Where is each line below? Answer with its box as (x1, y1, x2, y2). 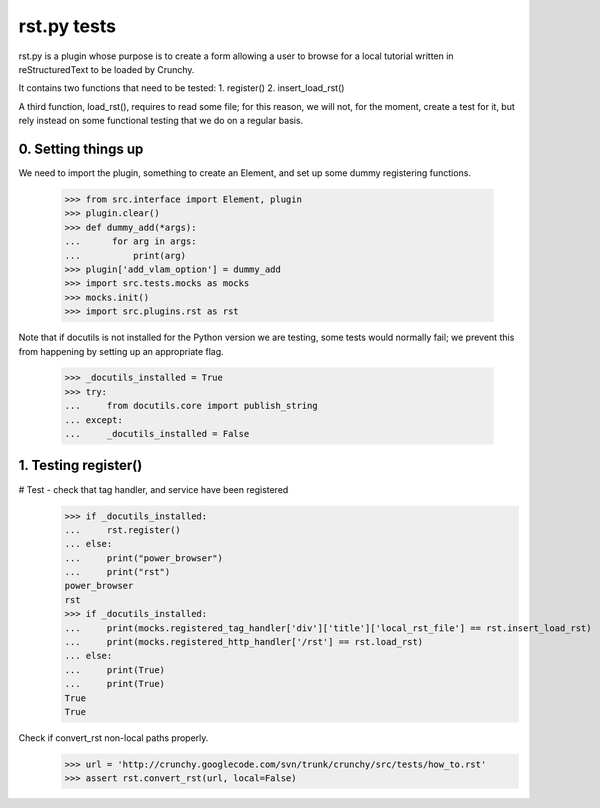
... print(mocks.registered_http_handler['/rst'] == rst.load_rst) (64, 636, 424, 648)
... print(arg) (64, 250, 187, 261)
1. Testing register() (18, 457, 143, 474)
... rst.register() (64, 524, 182, 535)
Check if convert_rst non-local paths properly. (18, 731, 209, 744)
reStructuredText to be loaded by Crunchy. (18, 63, 195, 75)
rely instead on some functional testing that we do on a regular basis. (18, 115, 304, 127)
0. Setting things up (18, 140, 144, 157)
